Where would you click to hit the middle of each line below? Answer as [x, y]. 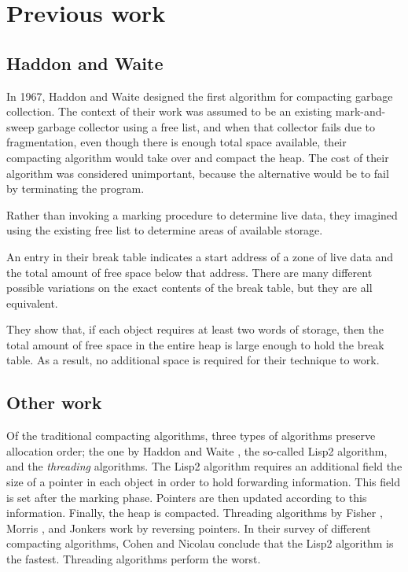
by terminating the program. [75, 188]
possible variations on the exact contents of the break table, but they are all [189, 288]
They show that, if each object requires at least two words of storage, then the [195, 329]
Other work [54, 402]
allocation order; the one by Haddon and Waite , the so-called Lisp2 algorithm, [197, 450]
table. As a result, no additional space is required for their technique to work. [193, 360]
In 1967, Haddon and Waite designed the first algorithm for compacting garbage [200, 96]
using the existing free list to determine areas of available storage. [165, 230]
